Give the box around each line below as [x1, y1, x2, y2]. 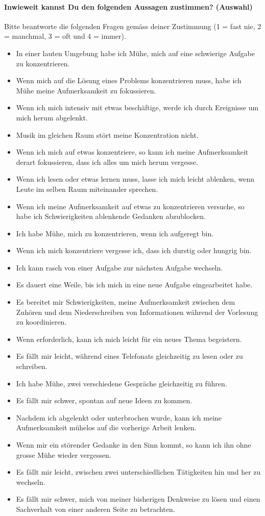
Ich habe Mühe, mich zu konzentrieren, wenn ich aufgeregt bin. [16, 228, 214, 238]
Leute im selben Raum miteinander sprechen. [16, 183, 158, 194]
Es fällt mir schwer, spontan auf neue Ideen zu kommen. [16, 395, 192, 406]
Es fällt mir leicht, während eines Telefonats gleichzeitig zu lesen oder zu [16, 351, 243, 361]
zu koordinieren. [16, 316, 67, 327]
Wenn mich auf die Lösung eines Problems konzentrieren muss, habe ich [16, 75, 242, 86]
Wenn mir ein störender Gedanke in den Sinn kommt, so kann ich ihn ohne [16, 439, 251, 450]
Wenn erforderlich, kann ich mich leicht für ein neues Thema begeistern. [16, 333, 242, 344]
